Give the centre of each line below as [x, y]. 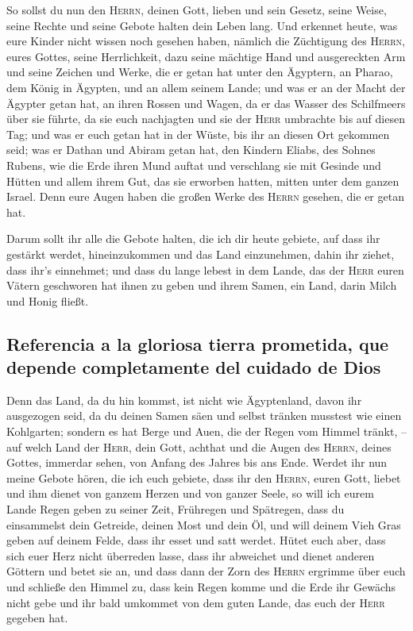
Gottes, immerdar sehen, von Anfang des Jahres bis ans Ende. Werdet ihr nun [197, 462]
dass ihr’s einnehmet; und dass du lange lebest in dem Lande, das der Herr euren [205, 269]
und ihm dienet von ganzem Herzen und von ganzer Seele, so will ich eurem [190, 493]
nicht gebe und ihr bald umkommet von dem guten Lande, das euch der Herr [196, 602]
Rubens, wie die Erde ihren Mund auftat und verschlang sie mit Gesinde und [194, 165]
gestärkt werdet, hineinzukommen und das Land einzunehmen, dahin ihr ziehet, [201, 254]
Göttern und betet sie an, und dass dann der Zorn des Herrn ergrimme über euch [206, 571]
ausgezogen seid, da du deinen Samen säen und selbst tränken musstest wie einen [204, 416]
